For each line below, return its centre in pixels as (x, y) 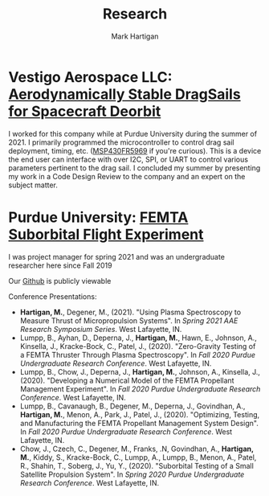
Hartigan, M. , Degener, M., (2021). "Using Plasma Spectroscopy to (130, 312)
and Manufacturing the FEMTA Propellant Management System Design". (139, 423)
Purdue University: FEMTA (98, 217)
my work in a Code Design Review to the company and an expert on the (127, 176)
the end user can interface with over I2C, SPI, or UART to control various (128, 159)
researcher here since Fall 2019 (60, 265)
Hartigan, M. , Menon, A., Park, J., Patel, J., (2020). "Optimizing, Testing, (140, 414)
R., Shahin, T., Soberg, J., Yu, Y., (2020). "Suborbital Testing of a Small (137, 465)
